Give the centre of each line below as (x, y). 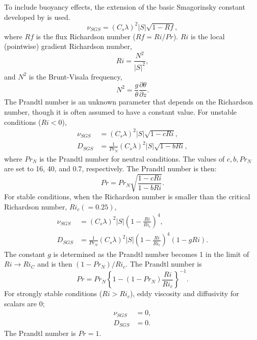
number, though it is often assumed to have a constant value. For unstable (121, 112)
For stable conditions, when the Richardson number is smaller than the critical (127, 197)
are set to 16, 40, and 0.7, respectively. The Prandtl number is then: (110, 168)
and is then (55, 264)
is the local (208, 36)
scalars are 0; (24, 303)
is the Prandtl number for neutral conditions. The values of (132, 158)
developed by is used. (37, 17)
